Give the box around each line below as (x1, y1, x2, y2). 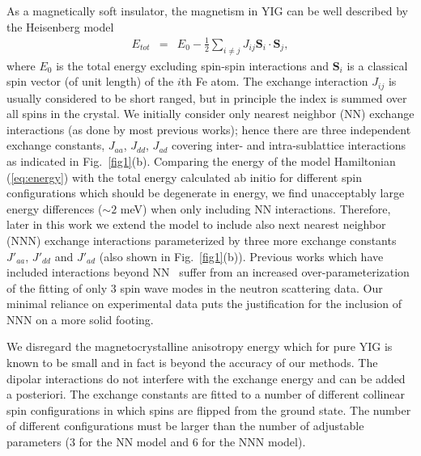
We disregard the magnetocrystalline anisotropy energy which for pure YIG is (6, 338, 393, 355)
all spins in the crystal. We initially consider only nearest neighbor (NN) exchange (6, 105, 415, 122)
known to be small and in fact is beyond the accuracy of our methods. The (6, 354, 378, 371)
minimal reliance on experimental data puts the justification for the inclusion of (6, 295, 402, 312)
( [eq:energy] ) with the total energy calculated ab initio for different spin (6, 168, 362, 185)
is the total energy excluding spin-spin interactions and (56, 57, 329, 74)
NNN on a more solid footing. (6, 310, 154, 327)
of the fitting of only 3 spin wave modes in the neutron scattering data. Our (6, 279, 383, 296)
